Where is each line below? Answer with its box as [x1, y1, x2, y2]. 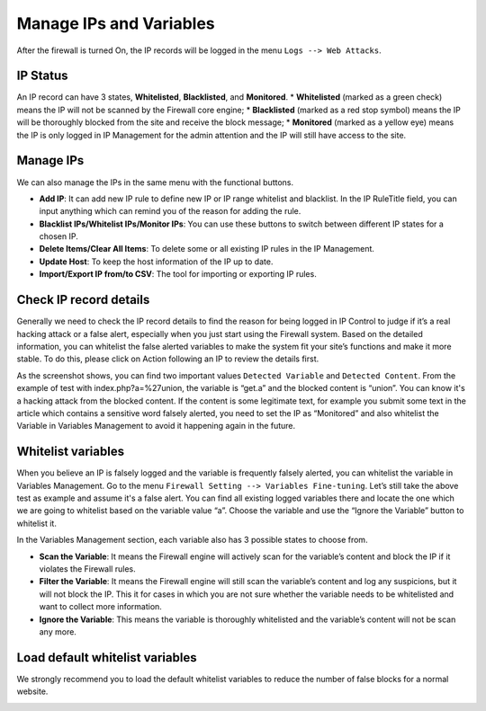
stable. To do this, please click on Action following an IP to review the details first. [16, 353, 319, 364]
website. [16, 686, 49, 697]
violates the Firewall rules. [39, 563, 136, 574]
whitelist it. [16, 518, 58, 529]
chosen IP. [39, 231, 78, 242]
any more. [39, 626, 76, 637]
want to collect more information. [39, 601, 162, 612]
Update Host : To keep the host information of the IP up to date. [39, 256, 274, 267]
